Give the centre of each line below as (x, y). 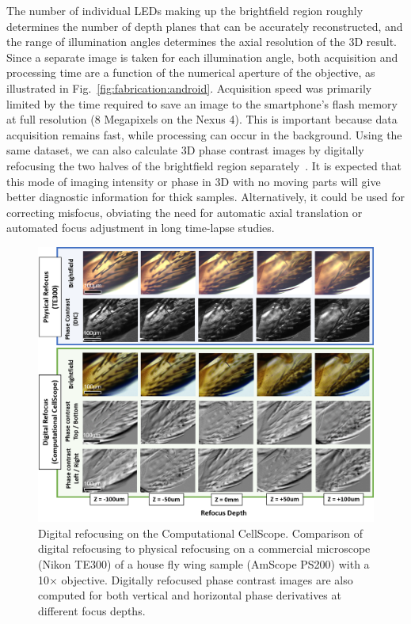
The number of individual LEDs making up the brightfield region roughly (185, 10)
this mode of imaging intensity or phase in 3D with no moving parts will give (194, 181)
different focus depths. (92, 610)
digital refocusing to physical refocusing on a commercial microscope (204, 548)
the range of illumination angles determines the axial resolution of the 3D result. (202, 42)
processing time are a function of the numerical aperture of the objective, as (191, 72)
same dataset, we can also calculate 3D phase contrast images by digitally (185, 150)
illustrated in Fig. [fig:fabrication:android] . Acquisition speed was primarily (189, 88)
